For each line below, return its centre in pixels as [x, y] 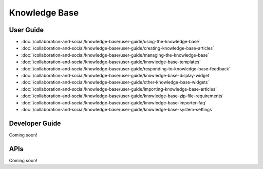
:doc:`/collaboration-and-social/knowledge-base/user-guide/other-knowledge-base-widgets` [115, 82]
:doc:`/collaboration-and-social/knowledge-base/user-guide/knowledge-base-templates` [111, 62]
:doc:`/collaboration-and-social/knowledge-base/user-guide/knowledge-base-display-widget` [116, 76]
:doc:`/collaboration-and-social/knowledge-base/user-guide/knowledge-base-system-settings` [117, 109]
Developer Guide [35, 123]
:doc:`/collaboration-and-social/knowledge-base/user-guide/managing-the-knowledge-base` [115, 55]
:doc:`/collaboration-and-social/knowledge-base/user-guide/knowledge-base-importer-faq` [114, 102]
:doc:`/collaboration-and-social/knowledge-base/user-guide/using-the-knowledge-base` [111, 42]
